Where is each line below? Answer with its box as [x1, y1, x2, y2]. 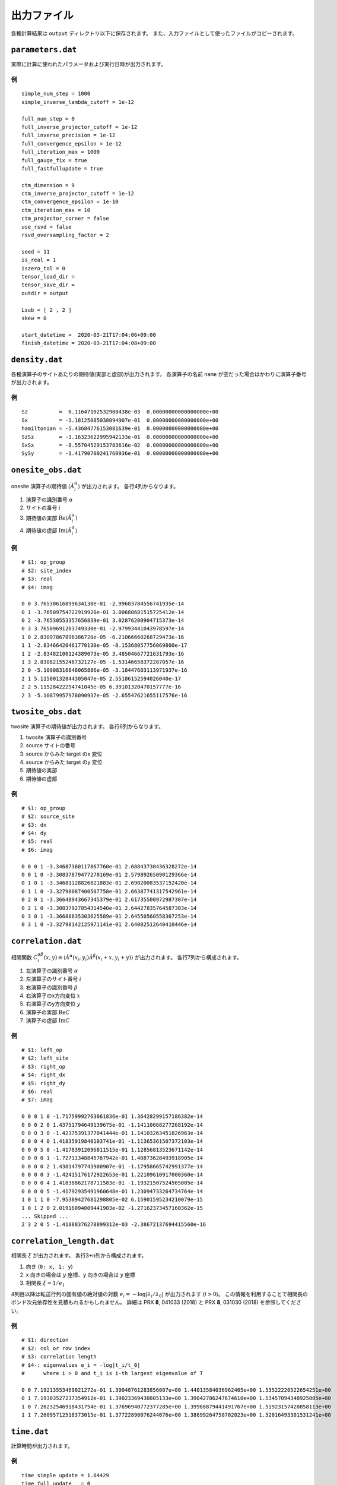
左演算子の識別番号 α [26, 967, 78, 974]
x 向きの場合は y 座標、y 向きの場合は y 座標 [26, 1271, 136, 1278]
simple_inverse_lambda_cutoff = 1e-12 [21, 99, 135, 105]
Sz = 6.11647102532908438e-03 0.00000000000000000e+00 [21, 409, 219, 415]
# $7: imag [21, 1097, 53, 1103]
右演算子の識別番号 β [26, 984, 78, 991]
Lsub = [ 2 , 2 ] [21, 307, 72, 313]
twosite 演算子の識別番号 [26, 734, 87, 741]
